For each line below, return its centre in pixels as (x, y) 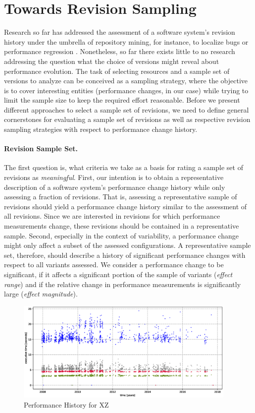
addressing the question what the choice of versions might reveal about (112, 61)
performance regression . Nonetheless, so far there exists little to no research (120, 51)
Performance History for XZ (66, 404)
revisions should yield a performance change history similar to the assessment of (126, 206)
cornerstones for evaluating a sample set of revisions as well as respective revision (127, 119)
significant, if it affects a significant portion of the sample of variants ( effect (118, 274)
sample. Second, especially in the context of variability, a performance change (121, 235)
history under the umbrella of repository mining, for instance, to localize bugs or (126, 41)
